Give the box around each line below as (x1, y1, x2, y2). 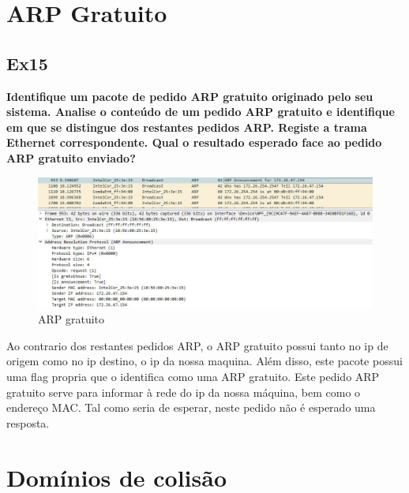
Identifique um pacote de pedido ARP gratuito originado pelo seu (6, 88, 373, 104)
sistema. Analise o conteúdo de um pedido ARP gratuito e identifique (6, 103, 395, 120)
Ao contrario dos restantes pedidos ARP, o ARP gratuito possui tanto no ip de (6, 337, 388, 353)
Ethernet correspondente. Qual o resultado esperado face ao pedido (6, 134, 382, 151)
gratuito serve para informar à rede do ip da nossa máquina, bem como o (6, 383, 361, 400)
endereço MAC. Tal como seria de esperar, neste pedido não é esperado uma (6, 399, 376, 416)
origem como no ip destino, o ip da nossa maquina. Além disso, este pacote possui (6, 353, 403, 369)
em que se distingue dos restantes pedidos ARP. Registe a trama (6, 118, 367, 135)
